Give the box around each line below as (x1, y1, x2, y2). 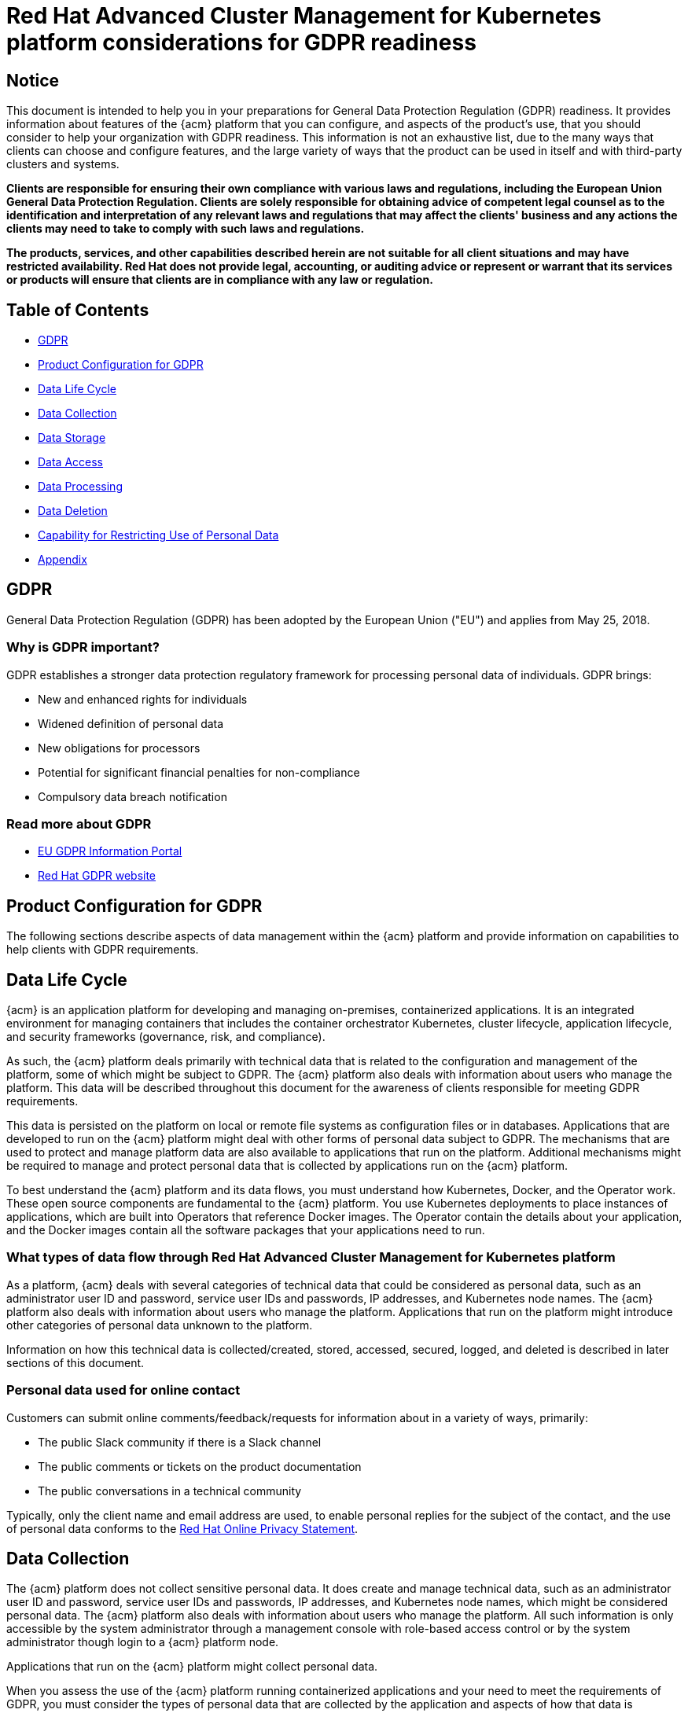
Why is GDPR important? (6, 639, 160, 656)
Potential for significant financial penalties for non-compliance (38, 765, 360, 779)
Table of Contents (6, 300, 149, 320)
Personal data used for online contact (6, 1382, 241, 1399)
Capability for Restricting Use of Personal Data (38, 528, 279, 542)
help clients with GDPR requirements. (6, 943, 199, 957)
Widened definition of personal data (38, 716, 224, 730)
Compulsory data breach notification (38, 789, 227, 803)
